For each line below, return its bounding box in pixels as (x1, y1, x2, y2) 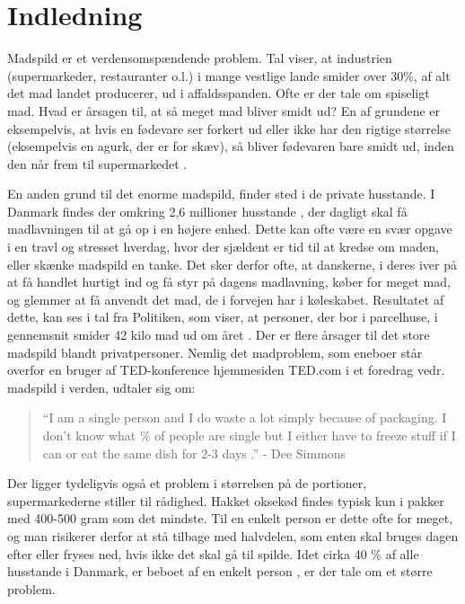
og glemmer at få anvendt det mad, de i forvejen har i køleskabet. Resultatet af (7, 289, 444, 308)
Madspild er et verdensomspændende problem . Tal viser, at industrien (7, 49, 392, 67)
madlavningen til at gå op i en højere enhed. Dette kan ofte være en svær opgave (7, 219, 452, 238)
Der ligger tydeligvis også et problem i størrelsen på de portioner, (7, 474, 367, 493)
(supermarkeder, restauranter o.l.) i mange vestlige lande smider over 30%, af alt (7, 66, 451, 84)
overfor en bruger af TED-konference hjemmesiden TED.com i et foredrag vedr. (7, 360, 445, 379)
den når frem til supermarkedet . (7, 154, 188, 173)
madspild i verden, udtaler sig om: (7, 377, 196, 396)
